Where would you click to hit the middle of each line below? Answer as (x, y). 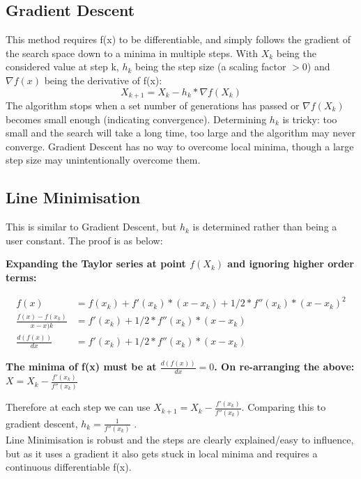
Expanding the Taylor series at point (96, 264)
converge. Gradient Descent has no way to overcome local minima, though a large (180, 146)
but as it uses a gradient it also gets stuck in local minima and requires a (162, 453)
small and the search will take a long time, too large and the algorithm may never (180, 133)
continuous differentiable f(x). (69, 467)
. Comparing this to (284, 407)
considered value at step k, (62, 66)
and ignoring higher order (291, 264)
